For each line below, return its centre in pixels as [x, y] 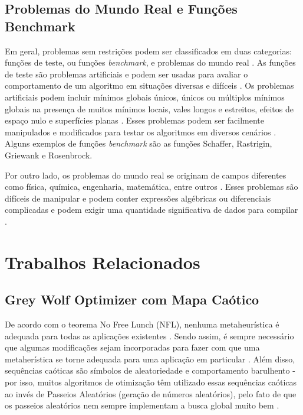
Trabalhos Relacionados [103, 262]
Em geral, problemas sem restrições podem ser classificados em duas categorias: [148, 51]
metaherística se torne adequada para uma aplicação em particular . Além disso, [150, 359]
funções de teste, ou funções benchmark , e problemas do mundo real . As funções [150, 62]
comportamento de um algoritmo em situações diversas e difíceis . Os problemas [149, 85]
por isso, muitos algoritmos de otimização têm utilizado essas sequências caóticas [151, 382]
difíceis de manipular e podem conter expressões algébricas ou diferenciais [138, 198]
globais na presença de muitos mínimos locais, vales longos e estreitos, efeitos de [149, 108]
